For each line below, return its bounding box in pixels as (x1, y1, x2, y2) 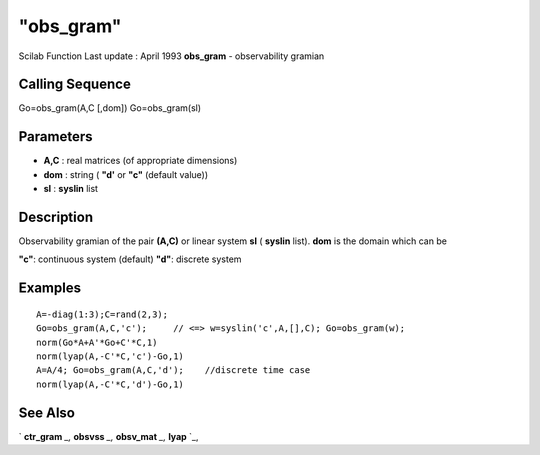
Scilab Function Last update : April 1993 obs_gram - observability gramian (18, 50, 325, 62)
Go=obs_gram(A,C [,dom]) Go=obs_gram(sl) (18, 102, 202, 114)
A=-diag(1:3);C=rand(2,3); (36, 308, 169, 320)
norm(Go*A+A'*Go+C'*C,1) (36, 336, 158, 348)
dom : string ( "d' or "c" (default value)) (43, 168, 209, 180)
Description (18, 208, 94, 225)
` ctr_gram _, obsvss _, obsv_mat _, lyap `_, (18, 430, 199, 442)
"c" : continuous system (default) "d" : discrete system (18, 253, 242, 265)
